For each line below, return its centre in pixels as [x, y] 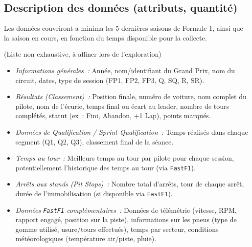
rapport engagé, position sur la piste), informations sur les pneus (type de [126, 219]
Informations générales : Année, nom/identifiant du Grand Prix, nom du [125, 70]
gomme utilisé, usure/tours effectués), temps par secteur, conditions [117, 229]
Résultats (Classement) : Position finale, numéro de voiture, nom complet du [131, 96]
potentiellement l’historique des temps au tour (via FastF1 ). [105, 167]
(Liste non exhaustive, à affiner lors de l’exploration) [83, 54]
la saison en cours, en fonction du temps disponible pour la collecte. [105, 37]
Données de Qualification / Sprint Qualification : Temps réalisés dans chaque [132, 132]
